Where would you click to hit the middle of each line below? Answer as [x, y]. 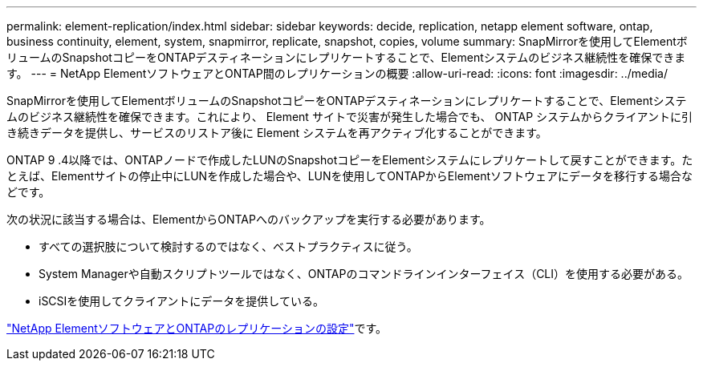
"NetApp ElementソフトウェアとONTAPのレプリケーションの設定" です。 [197, 328]
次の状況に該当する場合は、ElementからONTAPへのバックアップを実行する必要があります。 [249, 219]
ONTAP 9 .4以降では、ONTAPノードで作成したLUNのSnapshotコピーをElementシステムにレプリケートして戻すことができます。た [350, 160]
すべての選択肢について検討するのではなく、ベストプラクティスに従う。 [228, 246]
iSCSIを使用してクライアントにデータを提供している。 [181, 301]
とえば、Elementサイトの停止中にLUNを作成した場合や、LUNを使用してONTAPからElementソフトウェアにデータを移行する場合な [350, 176]
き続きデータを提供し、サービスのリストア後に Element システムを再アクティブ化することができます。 [277, 133]
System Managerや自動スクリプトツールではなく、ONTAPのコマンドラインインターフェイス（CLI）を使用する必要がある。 [364, 274]
